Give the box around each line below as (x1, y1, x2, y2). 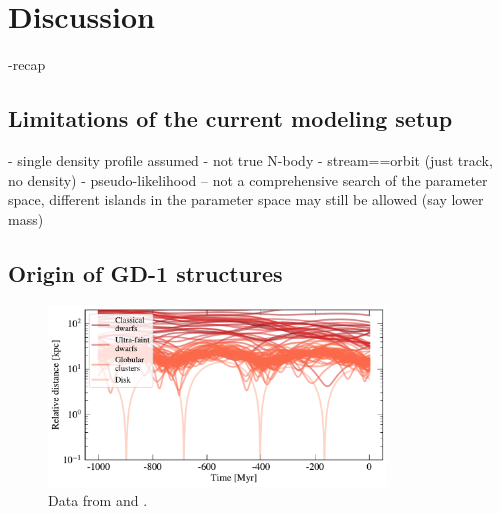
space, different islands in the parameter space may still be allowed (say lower (8, 189, 484, 210)
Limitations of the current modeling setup (8, 103, 453, 134)
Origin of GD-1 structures (8, 257, 283, 288)
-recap (8, 54, 46, 75)
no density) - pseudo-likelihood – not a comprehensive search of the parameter (8, 169, 488, 190)
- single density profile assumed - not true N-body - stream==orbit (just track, (8, 149, 493, 170)
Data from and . (48, 490, 148, 511)
